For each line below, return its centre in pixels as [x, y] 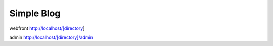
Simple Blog [35, 13]
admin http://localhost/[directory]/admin [51, 37]
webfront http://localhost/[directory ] [47, 28]
